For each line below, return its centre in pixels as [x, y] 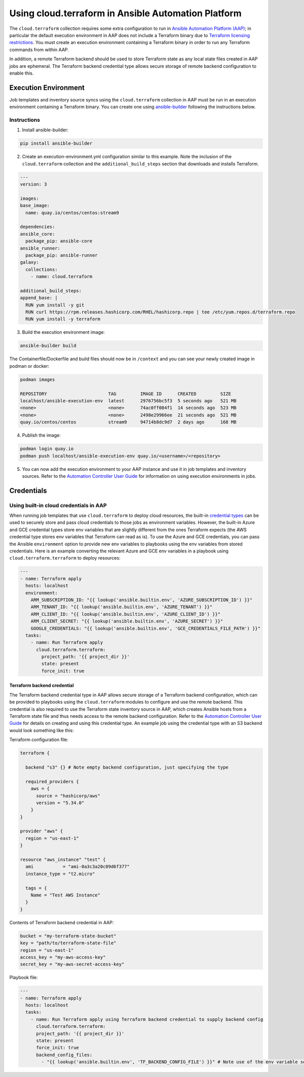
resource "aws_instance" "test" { [63, 860]
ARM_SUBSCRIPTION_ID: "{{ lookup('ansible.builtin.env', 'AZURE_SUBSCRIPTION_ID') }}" [142, 600]
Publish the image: [41, 435]
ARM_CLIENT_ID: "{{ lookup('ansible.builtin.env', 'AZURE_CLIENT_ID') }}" [125, 614]
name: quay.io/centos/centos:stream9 [72, 213]
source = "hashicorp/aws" [68, 796]
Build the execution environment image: [63, 332]
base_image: [35, 206]
